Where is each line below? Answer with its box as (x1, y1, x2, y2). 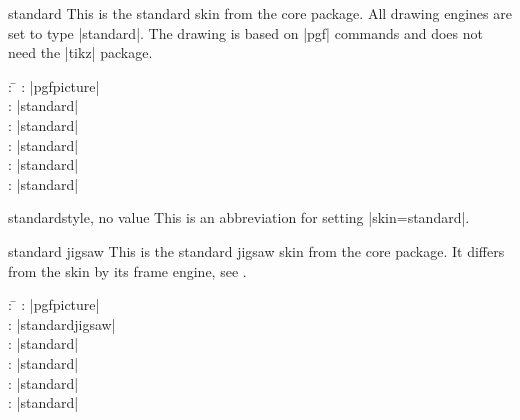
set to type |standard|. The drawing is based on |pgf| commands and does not (8, 22, 483, 43)
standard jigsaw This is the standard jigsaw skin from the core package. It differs (8, 240, 505, 261)
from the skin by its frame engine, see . (8, 260, 247, 281)
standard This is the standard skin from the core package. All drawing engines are (8, 3, 512, 23)
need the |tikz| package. (8, 42, 153, 63)
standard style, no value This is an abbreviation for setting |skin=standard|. (8, 207, 470, 228)
